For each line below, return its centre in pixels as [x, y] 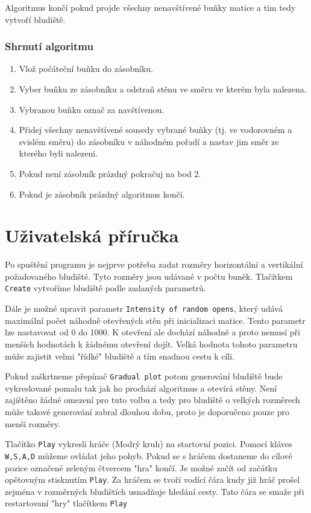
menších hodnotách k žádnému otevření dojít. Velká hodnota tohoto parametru [151, 344]
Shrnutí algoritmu [49, 46]
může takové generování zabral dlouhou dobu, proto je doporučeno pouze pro [147, 411]
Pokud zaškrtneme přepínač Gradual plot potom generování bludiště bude [144, 376]
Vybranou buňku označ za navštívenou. [92, 109]
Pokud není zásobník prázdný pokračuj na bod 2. [110, 173]
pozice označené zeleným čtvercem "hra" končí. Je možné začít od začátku [141, 467]
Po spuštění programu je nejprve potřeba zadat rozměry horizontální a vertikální [154, 264]
